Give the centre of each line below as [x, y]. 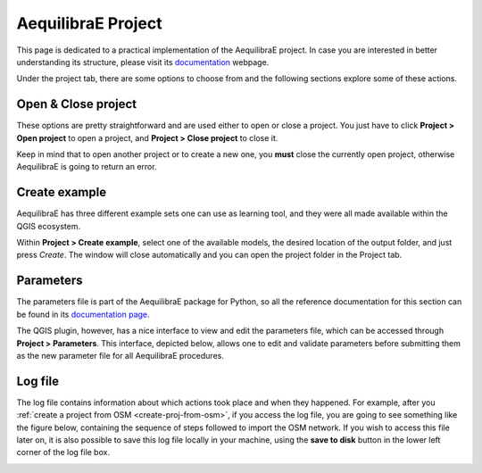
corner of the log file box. [63, 452]
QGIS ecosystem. [48, 226]
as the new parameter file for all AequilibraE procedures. [120, 355]
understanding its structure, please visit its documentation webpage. [143, 62]
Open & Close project [77, 104]
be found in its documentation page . [83, 314]
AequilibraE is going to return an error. [87, 167]
